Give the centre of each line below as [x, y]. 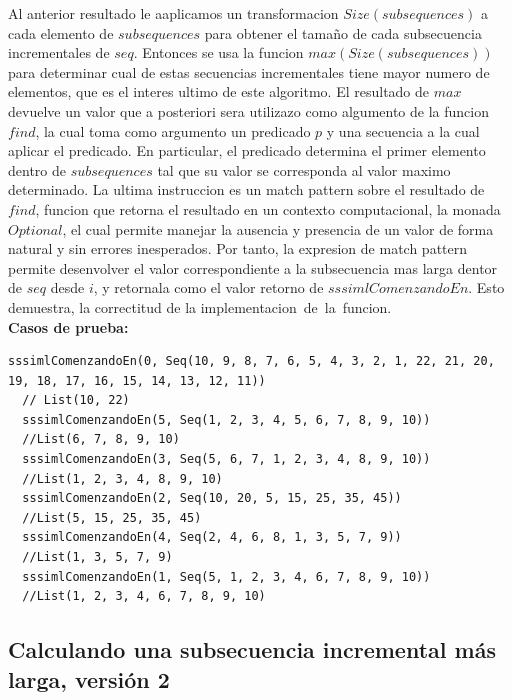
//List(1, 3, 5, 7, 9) [97, 557]
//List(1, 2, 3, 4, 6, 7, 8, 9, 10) [144, 596]
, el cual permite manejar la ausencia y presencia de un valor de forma [278, 228]
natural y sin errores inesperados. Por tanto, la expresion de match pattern [238, 248]
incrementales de [59, 52]
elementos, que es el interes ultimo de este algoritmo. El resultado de [219, 91]
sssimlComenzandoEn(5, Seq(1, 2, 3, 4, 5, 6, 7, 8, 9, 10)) [226, 419]
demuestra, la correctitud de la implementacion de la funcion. [200, 306]
